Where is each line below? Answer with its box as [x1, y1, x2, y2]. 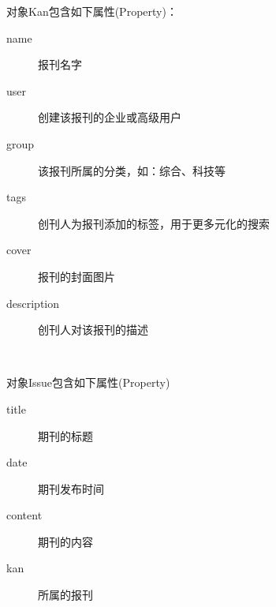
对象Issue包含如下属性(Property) [6, 374, 170, 391]
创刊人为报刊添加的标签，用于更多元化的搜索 [38, 215, 270, 231]
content [6, 507, 43, 523]
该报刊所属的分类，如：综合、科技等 [38, 162, 226, 178]
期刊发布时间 [38, 480, 104, 496]
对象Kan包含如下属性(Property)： [6, 3, 177, 19]
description [6, 294, 60, 311]
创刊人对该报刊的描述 [38, 321, 148, 338]
